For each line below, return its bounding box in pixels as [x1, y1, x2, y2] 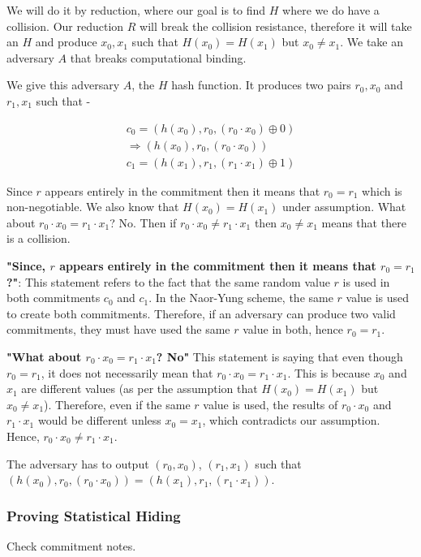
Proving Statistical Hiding [6, 505, 181, 525]
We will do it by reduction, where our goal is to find [6, 2, 266, 18]
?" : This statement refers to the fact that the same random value [6, 273, 330, 290]
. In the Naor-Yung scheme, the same [148, 289, 333, 306]
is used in [342, 273, 390, 290]
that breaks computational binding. [70, 49, 247, 66]
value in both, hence [243, 321, 343, 338]
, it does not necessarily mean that [41, 364, 213, 381]
